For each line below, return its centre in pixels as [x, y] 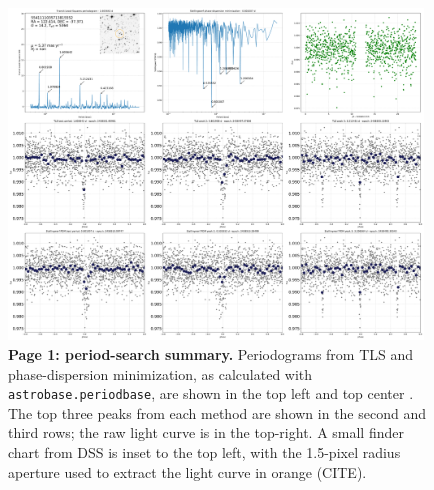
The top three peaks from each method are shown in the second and [217, 412]
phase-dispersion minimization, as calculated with [160, 373]
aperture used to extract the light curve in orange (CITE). [187, 471]
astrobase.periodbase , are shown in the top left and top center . [211, 393]
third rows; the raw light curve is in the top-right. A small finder [206, 432]
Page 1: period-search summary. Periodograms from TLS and [211, 353]
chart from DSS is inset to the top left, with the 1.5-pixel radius [204, 451]
